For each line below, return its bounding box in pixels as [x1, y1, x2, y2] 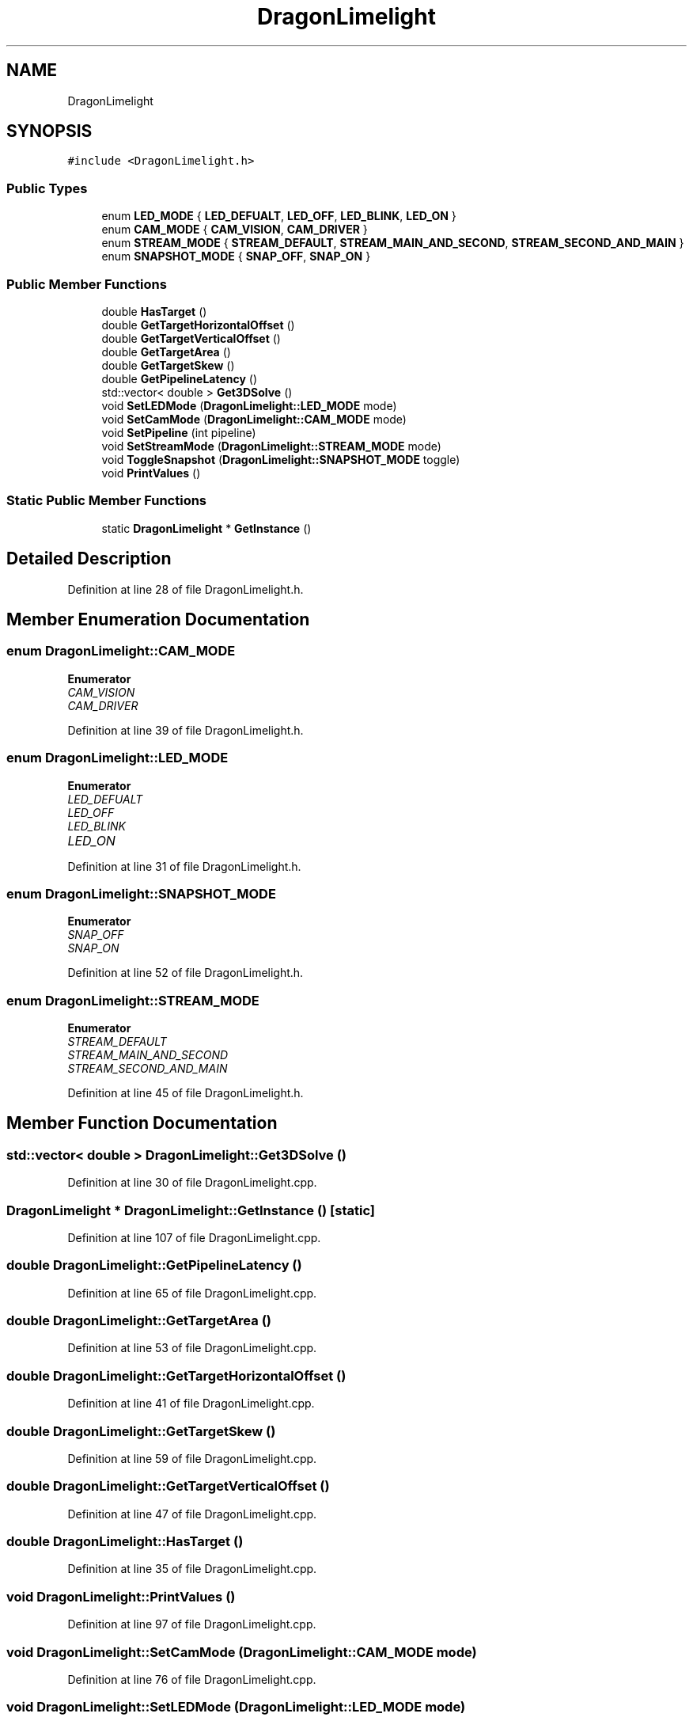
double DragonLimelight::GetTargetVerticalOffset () [6, 1478, 330, 1495]
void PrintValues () [101, 465, 201, 480]
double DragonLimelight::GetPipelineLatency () [6, 1257, 302, 1274]
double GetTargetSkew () [101, 358, 235, 372]
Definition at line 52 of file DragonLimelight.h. [67, 966, 304, 980]
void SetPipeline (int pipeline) [101, 425, 256, 439]
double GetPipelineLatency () [101, 371, 258, 386]
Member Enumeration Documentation [6, 609, 310, 629]
